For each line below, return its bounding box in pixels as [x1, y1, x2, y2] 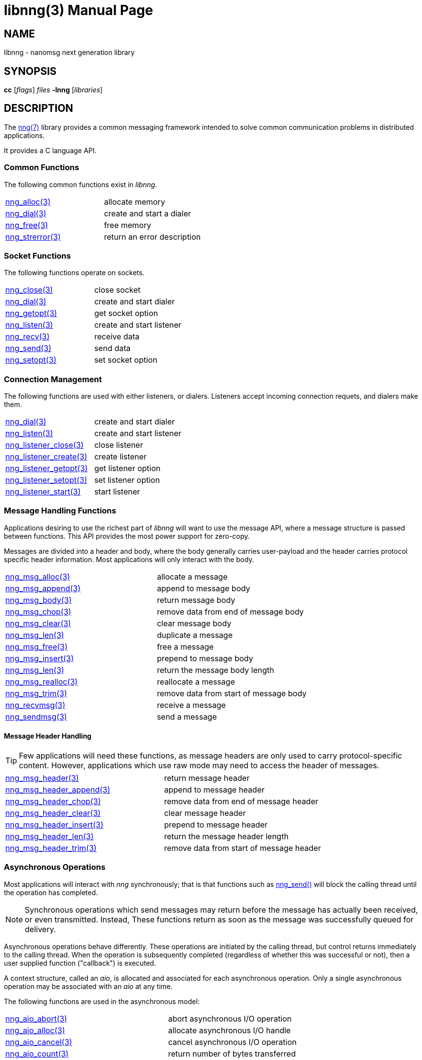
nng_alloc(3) [5, 196, 51, 207]
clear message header [164, 808, 246, 818]
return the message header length [164, 831, 289, 842]
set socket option [94, 355, 157, 365]
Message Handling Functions [4, 506, 117, 516]
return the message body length [157, 665, 274, 675]
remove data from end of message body [157, 606, 304, 617]
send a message [157, 711, 217, 722]
